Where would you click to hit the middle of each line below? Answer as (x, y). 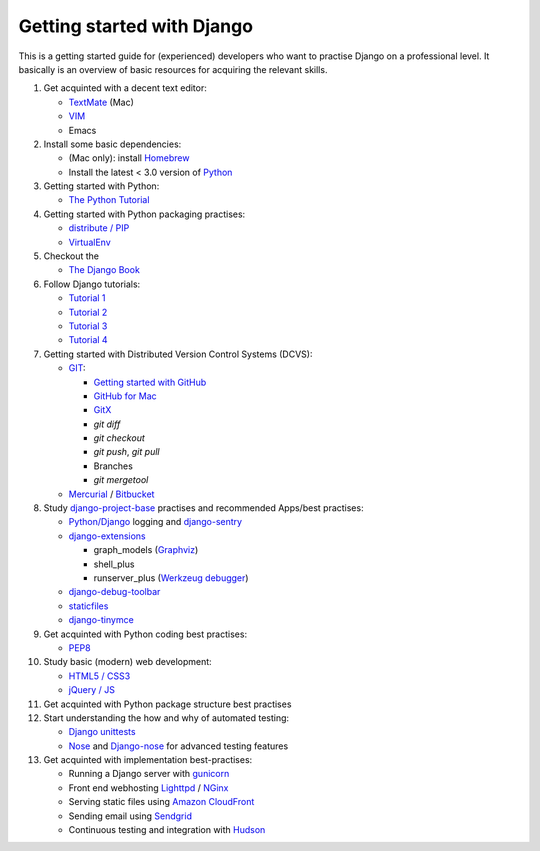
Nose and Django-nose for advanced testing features (178, 746)
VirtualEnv (89, 242)
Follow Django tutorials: (92, 284)
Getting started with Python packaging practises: (144, 214)
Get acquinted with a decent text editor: (125, 88)
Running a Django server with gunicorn (149, 774)
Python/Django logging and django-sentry (155, 522)
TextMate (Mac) (101, 102)
